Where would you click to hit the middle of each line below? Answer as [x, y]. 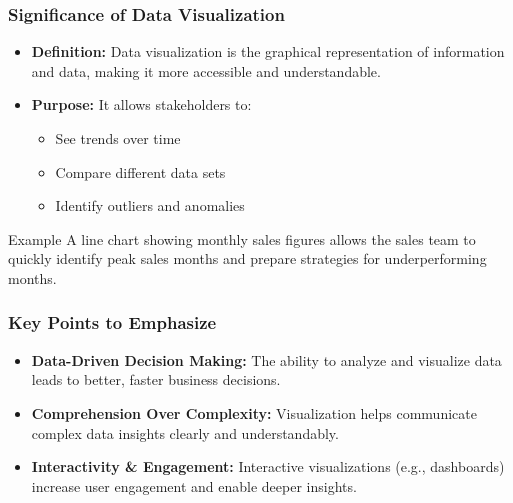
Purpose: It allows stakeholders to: [141, 104]
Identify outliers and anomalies [150, 205]
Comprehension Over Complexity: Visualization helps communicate [254, 412]
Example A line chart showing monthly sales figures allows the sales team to [242, 238]
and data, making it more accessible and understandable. [206, 70]
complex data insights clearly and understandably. [185, 432]
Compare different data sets [140, 171]
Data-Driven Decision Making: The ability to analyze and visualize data [266, 359]
